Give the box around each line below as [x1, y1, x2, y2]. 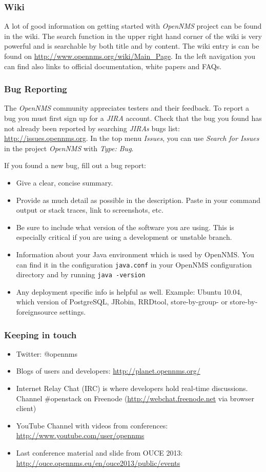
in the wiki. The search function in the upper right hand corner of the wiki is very [4, 30, 262, 41]
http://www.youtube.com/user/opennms [16, 430, 145, 441]
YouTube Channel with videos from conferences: [16, 420, 168, 430]
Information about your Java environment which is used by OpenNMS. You [16, 249, 254, 259]
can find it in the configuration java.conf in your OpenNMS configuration [16, 259, 252, 270]
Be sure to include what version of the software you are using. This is [16, 221, 234, 232]
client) [16, 403, 36, 414]
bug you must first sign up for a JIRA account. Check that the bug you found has [4, 113, 262, 123]
